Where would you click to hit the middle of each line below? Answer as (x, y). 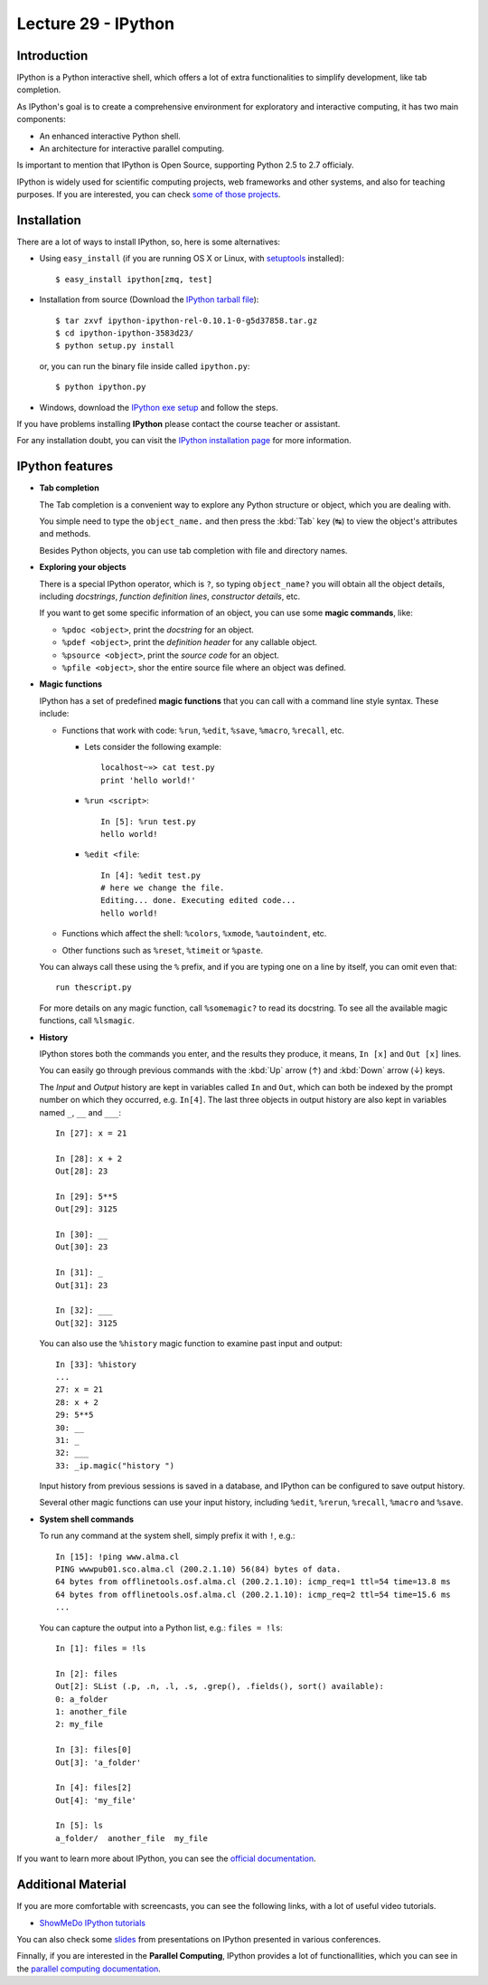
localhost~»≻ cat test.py (158, 768)
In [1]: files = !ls (101, 1648)
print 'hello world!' (148, 780)
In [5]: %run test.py (148, 822)
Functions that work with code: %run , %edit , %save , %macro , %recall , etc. (203, 730)
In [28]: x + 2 (89, 1159)
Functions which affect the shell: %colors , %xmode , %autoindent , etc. (194, 934)
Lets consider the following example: (153, 746)
